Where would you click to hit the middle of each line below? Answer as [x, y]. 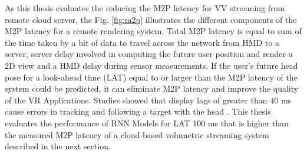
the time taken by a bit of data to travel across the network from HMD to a [142, 42]
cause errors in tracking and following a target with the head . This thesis [138, 111]
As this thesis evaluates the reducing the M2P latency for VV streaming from [145, 8]
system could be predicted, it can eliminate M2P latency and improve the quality [152, 88]
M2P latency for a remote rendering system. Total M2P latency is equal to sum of [153, 31]
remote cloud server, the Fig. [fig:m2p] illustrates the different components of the [151, 19]
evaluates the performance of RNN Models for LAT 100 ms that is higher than [147, 123]
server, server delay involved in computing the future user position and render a [149, 54]
